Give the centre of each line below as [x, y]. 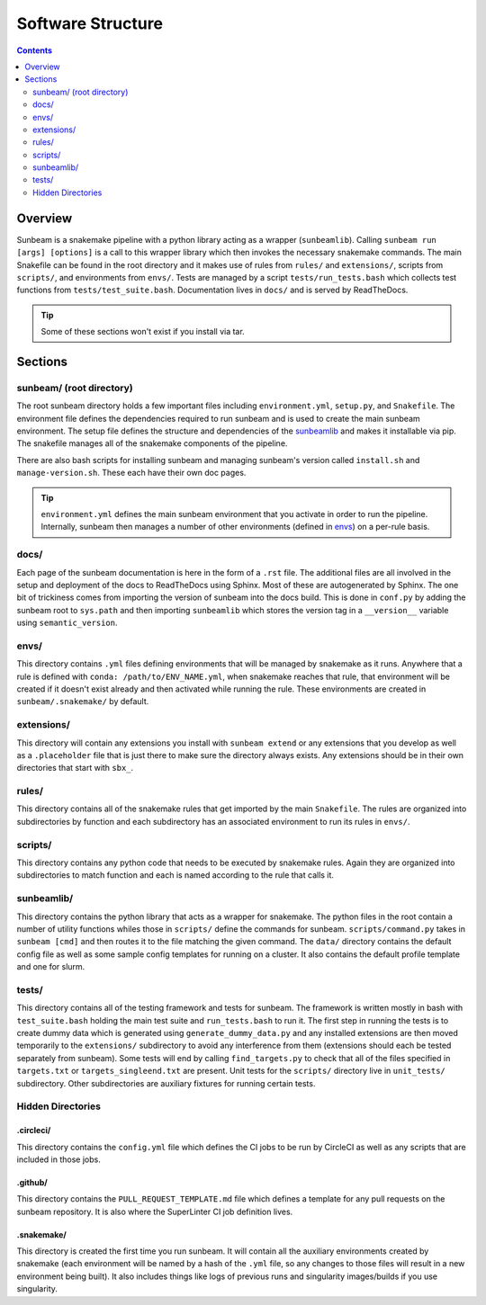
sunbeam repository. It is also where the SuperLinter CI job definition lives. [155, 1211]
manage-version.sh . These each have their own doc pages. [131, 473]
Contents [35, 50]
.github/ [32, 1182]
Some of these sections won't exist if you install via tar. [143, 332]
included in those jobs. [58, 1159]
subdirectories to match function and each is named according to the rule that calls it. [175, 875]
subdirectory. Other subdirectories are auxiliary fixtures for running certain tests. [166, 1083]
